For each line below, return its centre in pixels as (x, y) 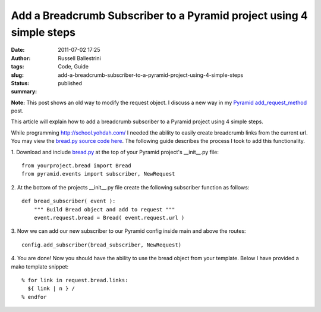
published (70, 83)
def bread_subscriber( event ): (69, 201)
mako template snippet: (40, 266)
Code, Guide (73, 67)
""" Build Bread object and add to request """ (104, 209)
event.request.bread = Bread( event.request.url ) (109, 218)
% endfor (34, 297)
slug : (17, 75)
